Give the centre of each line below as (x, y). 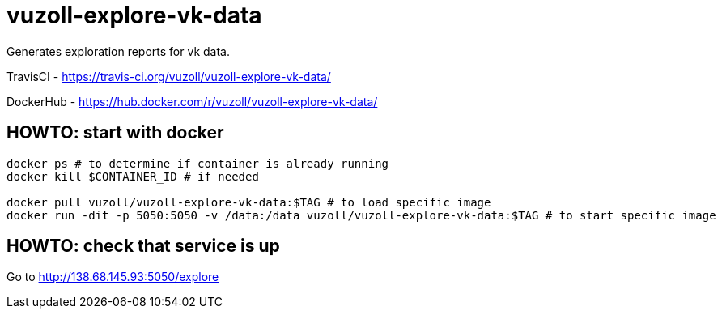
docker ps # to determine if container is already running (198, 163)
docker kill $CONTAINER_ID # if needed (133, 176)
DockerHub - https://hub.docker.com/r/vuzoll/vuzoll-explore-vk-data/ (192, 101)
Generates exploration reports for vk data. (118, 51)
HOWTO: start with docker (115, 133)
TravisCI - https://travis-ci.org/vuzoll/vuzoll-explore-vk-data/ (169, 76)
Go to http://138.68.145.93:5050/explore (113, 277)
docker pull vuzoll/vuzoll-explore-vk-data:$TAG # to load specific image (249, 202)
